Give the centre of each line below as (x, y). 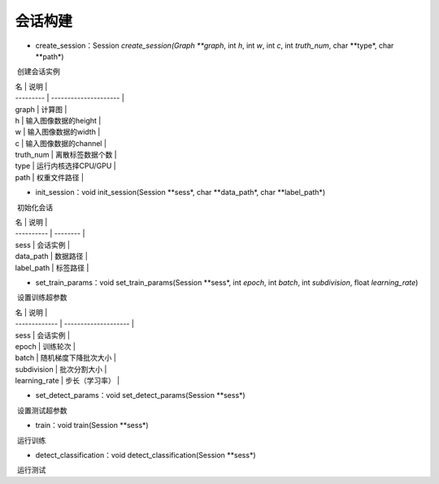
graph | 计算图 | (41, 109)
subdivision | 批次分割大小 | (61, 369)
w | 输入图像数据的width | (58, 132)
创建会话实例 (38, 71)
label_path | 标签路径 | (52, 267)
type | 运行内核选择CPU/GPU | (66, 166)
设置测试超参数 (42, 410)
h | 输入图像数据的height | (58, 120)
